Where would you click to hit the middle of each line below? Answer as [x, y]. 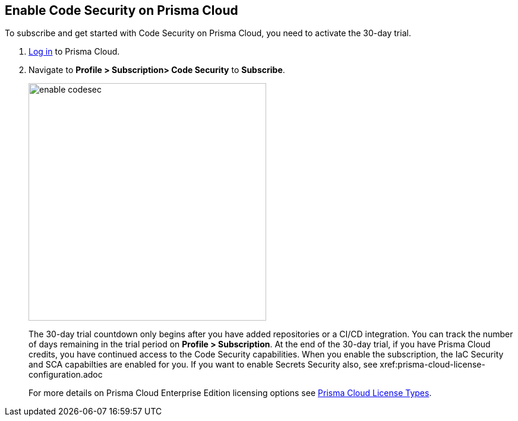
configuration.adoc [66, 375]
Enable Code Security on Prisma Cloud [121, 10]
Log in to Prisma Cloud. [74, 52]
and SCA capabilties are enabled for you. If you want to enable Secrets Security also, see [203, 365]
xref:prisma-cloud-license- [432, 365]
